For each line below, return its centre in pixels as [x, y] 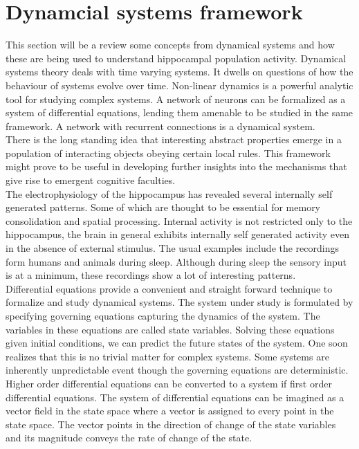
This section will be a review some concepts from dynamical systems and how [170, 45]
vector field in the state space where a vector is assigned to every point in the [170, 411]
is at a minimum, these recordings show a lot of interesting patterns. [151, 275]
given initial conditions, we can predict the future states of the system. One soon [177, 343]
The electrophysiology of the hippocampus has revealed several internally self [169, 193]
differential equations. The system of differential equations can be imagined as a [175, 397]
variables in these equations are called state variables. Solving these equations [170, 329]
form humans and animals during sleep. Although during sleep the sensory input [176, 261]
